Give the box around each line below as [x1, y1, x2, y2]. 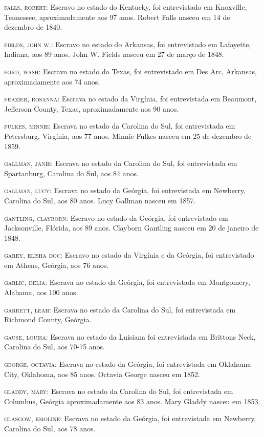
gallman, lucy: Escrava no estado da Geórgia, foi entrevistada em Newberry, [4, 185, 246, 196]
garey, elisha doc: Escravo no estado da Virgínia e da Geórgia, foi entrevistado [4, 249, 254, 260]
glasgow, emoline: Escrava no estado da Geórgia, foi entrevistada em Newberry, [4, 413, 256, 424]
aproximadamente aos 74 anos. [4, 76, 100, 87]
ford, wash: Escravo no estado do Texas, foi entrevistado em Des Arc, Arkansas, [4, 66, 257, 76]
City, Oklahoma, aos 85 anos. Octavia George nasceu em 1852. [4, 368, 200, 379]
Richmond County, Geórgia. [4, 314, 92, 325]
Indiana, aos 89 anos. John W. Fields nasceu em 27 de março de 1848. [4, 49, 224, 59]
